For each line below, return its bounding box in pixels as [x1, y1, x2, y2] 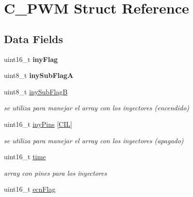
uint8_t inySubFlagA [4, 70, 74, 80]
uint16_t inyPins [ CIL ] [4, 119, 72, 129]
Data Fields [4, 31, 64, 46]
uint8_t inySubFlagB [4, 86, 68, 96]
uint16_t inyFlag [4, 54, 58, 64]
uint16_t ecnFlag [4, 184, 56, 194]
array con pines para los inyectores [4, 167, 107, 178]
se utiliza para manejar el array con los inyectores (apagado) [4, 135, 184, 145]
